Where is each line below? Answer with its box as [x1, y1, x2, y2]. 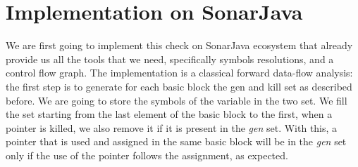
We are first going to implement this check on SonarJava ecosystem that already [6, 38, 353, 53]
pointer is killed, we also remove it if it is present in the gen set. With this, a [6, 120, 338, 135]
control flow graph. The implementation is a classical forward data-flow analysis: [6, 65, 353, 80]
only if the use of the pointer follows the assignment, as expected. [6, 147, 288, 162]
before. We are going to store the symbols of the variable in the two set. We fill [6, 93, 347, 107]
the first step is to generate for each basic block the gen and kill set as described [6, 79, 352, 93]
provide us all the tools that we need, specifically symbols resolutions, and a [6, 51, 334, 66]
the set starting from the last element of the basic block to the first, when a [6, 107, 333, 121]
